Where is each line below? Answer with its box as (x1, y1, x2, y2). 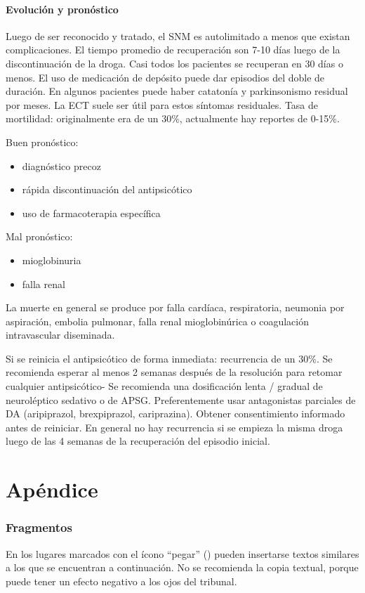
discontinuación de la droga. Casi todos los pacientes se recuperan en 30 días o (6, 56, 343, 70)
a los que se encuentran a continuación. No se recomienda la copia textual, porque (6, 560, 359, 575)
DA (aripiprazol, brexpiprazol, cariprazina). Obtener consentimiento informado (6, 406, 345, 421)
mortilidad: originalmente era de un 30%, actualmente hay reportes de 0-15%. (6, 111, 340, 126)
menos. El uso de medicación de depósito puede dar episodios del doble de (6, 70, 325, 84)
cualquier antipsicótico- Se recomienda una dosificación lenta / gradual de (6, 379, 323, 393)
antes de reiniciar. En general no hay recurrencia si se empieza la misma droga (6, 419, 343, 434)
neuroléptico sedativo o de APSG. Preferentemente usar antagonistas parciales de (6, 392, 356, 407)
